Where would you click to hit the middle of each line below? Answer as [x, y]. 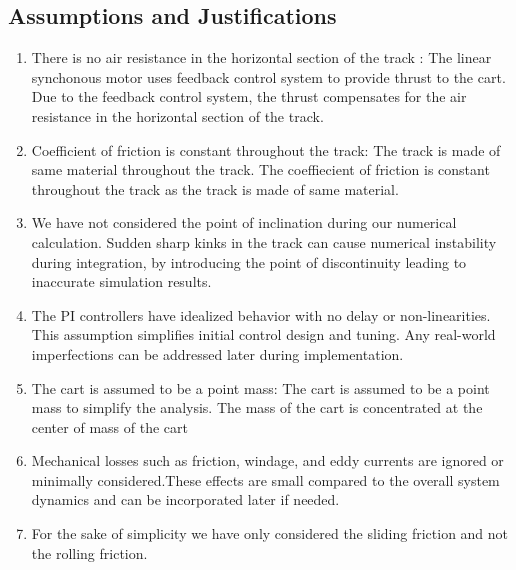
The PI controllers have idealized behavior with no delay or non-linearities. [261, 314]
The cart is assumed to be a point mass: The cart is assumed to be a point [260, 387]
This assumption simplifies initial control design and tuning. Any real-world [263, 334]
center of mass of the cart [109, 426]
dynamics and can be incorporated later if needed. [185, 499]
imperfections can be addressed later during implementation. [217, 353]
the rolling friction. [89, 552]
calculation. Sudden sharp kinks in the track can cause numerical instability [264, 241]
